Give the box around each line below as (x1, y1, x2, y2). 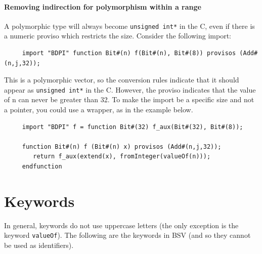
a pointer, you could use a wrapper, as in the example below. (4, 104, 193, 115)
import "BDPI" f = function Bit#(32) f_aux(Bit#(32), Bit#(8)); (22, 123, 243, 131)
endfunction (22, 163, 62, 171)
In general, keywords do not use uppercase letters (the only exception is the (4, 220, 239, 230)
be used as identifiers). (4, 240, 74, 250)
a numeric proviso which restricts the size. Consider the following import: (4, 30, 231, 41)
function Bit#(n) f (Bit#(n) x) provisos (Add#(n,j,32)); (22, 143, 222, 150)
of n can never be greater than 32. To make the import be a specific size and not (4, 94, 254, 105)
